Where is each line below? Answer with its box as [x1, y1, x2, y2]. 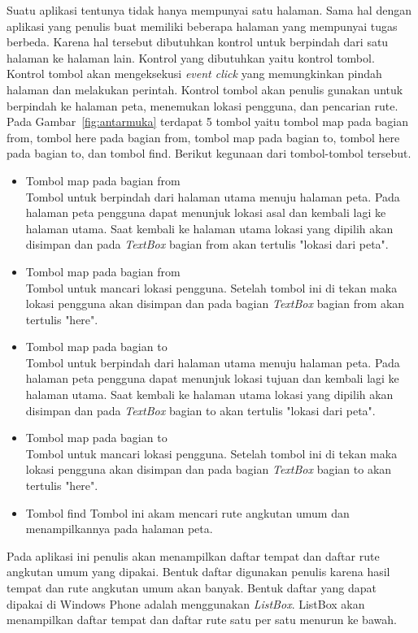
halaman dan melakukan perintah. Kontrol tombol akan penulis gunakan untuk [7, 80, 403, 98]
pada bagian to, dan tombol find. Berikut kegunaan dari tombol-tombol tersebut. [7, 145, 411, 162]
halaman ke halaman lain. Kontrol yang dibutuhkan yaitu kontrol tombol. [7, 49, 375, 66]
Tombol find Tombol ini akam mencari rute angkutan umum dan [25, 504, 350, 521]
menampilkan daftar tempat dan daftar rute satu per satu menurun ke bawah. [7, 611, 397, 628]
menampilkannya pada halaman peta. [25, 520, 213, 537]
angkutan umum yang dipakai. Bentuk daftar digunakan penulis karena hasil [7, 563, 390, 580]
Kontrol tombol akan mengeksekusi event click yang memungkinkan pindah [7, 65, 382, 82]
